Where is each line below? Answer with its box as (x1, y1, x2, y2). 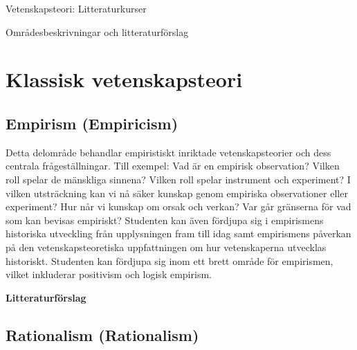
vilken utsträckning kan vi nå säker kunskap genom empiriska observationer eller (6, 185, 348, 200)
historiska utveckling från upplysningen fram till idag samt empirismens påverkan (6, 226, 351, 241)
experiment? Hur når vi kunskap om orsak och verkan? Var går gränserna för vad (6, 199, 351, 214)
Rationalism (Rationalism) (6, 324, 199, 345)
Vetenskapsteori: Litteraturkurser (6, 1, 147, 15)
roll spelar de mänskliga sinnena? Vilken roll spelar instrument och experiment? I (6, 172, 351, 186)
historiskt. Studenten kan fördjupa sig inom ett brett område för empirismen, (6, 253, 333, 268)
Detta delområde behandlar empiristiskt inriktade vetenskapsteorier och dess (6, 145, 331, 159)
